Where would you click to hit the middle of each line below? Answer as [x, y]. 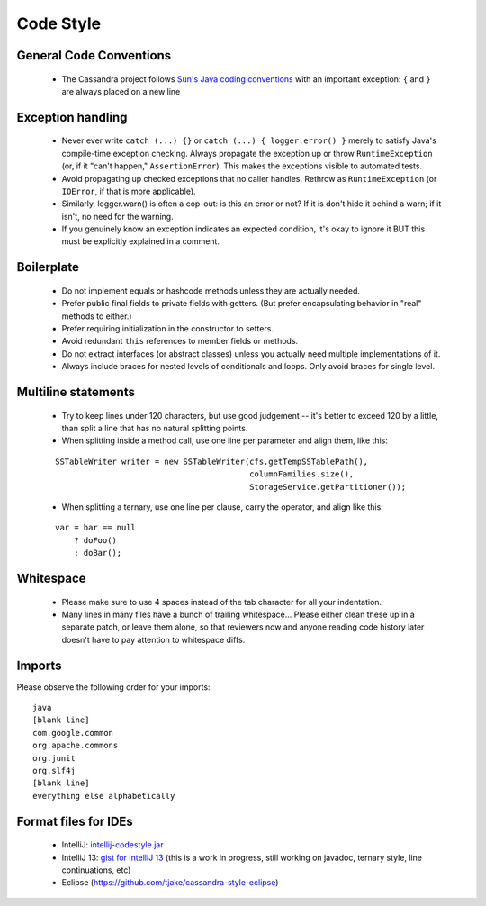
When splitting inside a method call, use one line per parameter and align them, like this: [225, 440]
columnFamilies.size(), [301, 474]
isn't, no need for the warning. [118, 216]
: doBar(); [98, 553]
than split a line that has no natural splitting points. [155, 429]
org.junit [54, 758]
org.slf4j [54, 770]
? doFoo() [95, 540]
